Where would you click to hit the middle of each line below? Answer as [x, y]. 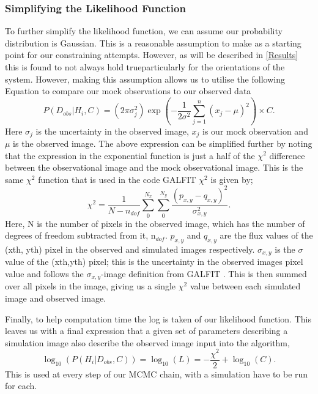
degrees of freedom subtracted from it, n [80, 235]
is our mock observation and [255, 131]
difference [287, 155]
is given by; [232, 179]
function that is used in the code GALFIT [117, 179]
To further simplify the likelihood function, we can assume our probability [144, 31]
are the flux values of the [266, 235]
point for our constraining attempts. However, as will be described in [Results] [152, 55]
